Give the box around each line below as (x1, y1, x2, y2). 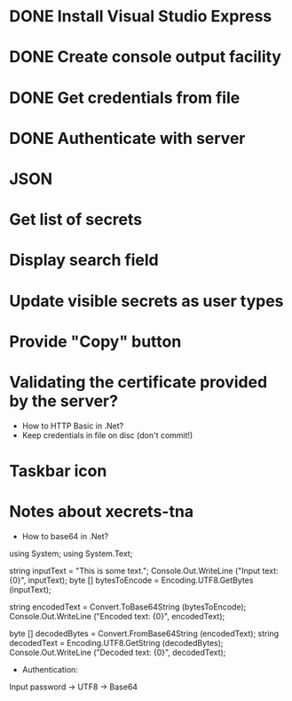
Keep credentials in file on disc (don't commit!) (21, 429, 193, 441)
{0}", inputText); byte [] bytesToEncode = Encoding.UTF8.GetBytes (9, 575, 254, 585)
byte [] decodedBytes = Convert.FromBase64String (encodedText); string (9, 628, 280, 639)
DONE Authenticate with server (9, 128, 246, 148)
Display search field (9, 251, 160, 270)
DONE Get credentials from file (9, 87, 241, 108)
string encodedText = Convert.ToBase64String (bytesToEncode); (9, 601, 247, 612)
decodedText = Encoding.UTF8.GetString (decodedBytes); (9, 637, 224, 648)
